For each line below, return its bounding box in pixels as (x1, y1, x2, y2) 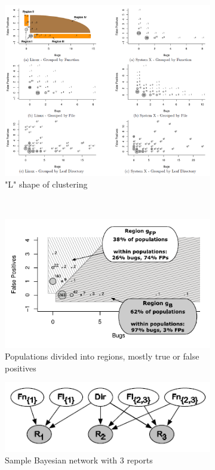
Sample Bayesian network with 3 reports (5, 454, 153, 466)
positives (5, 361, 36, 374)
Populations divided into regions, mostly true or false (5, 350, 199, 363)
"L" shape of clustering (5, 178, 88, 191)
